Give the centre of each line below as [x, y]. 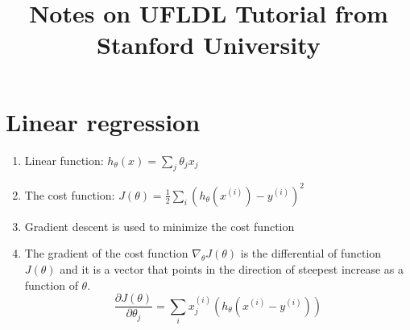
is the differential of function [311, 253]
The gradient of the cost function [106, 253]
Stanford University [209, 45]
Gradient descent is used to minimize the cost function [159, 226]
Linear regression [103, 121]
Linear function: [64, 160]
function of [51, 285]
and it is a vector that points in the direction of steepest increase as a [232, 268]
